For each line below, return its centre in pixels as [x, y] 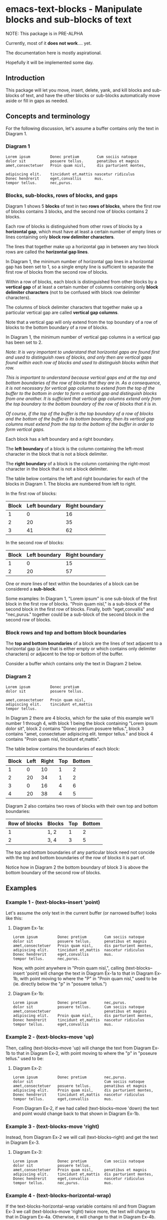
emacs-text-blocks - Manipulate [74, 9]
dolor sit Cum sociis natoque [79, 1081]
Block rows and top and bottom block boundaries [66, 633]
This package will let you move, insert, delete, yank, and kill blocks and [78, 90]
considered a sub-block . [31, 589]
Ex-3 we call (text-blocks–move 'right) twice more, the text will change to [81, 1212]
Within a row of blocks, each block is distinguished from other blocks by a [81, 282]
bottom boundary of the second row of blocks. [53, 872]
